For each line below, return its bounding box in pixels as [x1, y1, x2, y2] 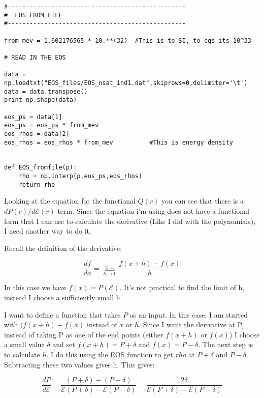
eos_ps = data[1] [4, 113, 62, 121]
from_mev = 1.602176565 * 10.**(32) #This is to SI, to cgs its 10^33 [4, 37, 251, 44]
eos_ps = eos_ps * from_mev [4, 122, 99, 129]
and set [52, 339, 75, 350]
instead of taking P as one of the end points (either [4, 329, 163, 339]
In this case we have [4, 282, 67, 293]
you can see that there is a [161, 195, 244, 206]
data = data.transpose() [4, 88, 88, 95]
